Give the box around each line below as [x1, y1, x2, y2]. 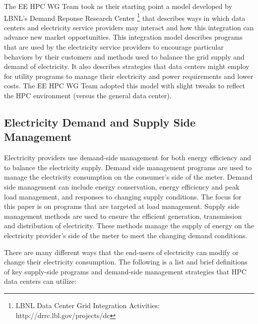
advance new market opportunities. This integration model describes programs [4, 32, 243, 42]
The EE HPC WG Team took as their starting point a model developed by [4, 1, 232, 11]
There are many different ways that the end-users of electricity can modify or [4, 247, 239, 257]
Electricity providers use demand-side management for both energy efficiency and [4, 152, 251, 163]
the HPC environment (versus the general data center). [4, 90, 172, 100]
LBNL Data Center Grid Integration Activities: [15, 300, 160, 310]
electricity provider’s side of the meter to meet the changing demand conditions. [4, 230, 248, 240]
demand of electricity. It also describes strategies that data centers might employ [4, 61, 250, 71]
